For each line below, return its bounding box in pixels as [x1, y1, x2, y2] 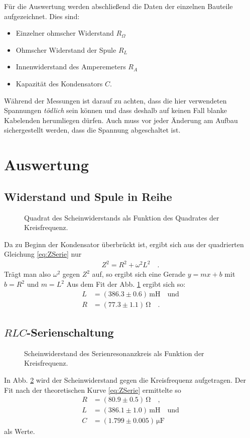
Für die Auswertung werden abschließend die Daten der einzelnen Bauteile [4, 1, 233, 11]
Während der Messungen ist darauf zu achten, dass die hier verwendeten [4, 95, 227, 105]
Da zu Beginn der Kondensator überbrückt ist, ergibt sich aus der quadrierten [4, 239, 244, 249]
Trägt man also [4, 269, 51, 279]
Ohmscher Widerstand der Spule [16, 44, 116, 55]
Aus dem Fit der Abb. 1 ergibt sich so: [66, 279, 186, 289]
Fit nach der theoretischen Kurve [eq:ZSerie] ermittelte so [4, 384, 181, 395]
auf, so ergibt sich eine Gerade [92, 269, 186, 279]
